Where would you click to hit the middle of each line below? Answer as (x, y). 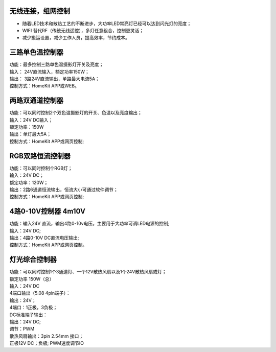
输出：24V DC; (25, 322)
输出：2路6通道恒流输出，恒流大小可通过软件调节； (64, 190)
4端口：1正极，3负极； (33, 308)
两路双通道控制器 (36, 100)
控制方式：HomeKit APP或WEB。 (44, 86)
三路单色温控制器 (36, 52)
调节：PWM (22, 329)
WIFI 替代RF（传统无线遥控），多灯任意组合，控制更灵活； (83, 30)
